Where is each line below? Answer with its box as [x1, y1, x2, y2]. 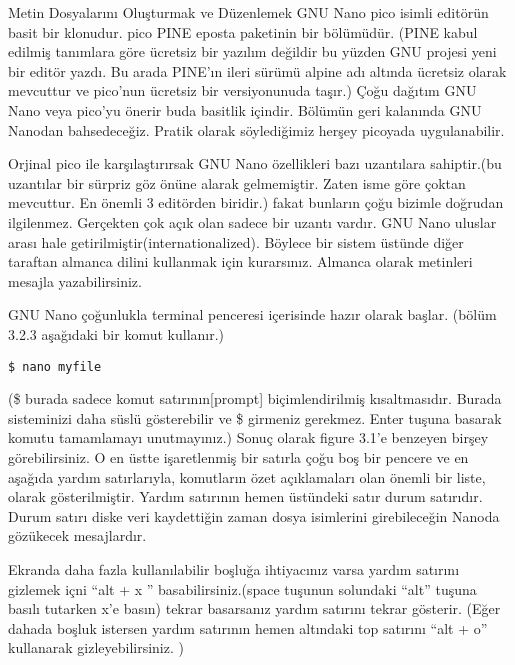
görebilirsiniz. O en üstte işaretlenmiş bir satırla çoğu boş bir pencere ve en [8, 446, 469, 467]
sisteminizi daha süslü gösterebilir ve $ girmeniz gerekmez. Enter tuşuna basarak [8, 407, 502, 428]
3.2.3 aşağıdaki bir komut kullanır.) [8, 323, 225, 344]
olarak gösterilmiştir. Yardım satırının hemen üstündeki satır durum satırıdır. [8, 486, 483, 507]
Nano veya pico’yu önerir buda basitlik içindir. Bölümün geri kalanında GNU [8, 99, 482, 120]
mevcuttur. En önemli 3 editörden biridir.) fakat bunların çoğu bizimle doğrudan [8, 192, 504, 213]
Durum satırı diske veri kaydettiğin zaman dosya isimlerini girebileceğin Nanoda [8, 505, 500, 526]
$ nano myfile [8, 359, 102, 374]
